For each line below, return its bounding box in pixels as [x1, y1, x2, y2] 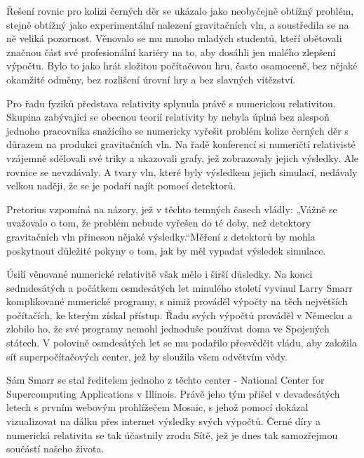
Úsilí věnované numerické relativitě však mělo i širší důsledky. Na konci [6, 267, 313, 281]
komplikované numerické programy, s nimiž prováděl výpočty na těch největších [6, 294, 348, 309]
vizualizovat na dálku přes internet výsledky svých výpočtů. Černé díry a [6, 414, 321, 429]
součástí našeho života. [6, 441, 105, 456]
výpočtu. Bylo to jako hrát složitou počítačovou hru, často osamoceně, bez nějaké [6, 58, 358, 73]
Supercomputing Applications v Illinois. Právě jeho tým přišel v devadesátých [6, 386, 340, 400]
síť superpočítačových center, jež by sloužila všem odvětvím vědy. [6, 349, 288, 363]
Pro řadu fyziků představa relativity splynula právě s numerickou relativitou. [6, 95, 336, 110]
